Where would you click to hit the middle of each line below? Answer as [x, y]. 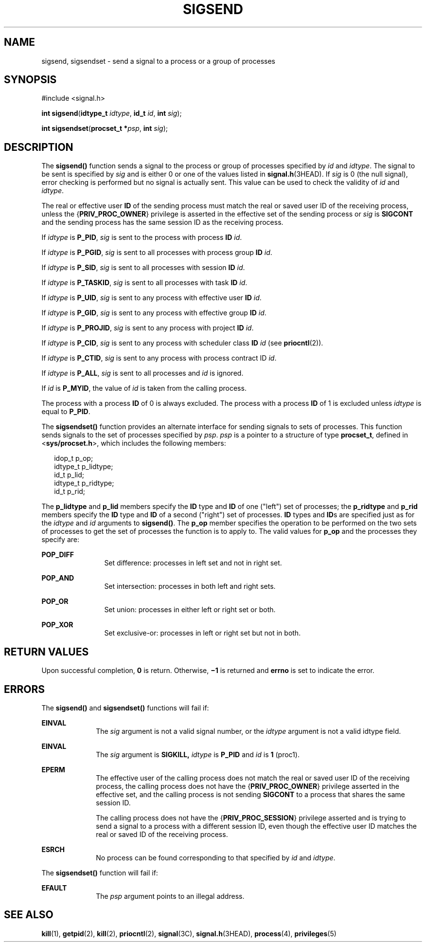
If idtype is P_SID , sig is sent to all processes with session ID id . [143, 268]
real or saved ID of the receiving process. [162, 834]
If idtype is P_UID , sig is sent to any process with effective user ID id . [151, 298]
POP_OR [55, 601]
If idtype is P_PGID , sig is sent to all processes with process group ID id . [157, 253]
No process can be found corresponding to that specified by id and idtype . [216, 857]
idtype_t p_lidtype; [84, 467]
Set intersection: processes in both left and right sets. [190, 586]
